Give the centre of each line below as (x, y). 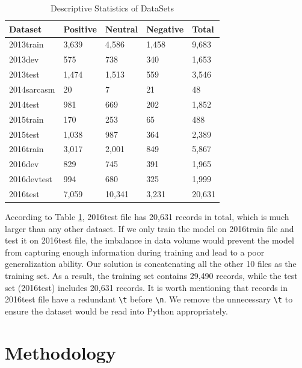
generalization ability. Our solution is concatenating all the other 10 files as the (151, 264)
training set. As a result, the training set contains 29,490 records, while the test (151, 275)
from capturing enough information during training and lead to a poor (135, 252)
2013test (24, 74)
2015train (26, 119)
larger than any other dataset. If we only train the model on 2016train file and (149, 228)
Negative (165, 29)
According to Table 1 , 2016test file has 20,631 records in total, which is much (147, 216)
